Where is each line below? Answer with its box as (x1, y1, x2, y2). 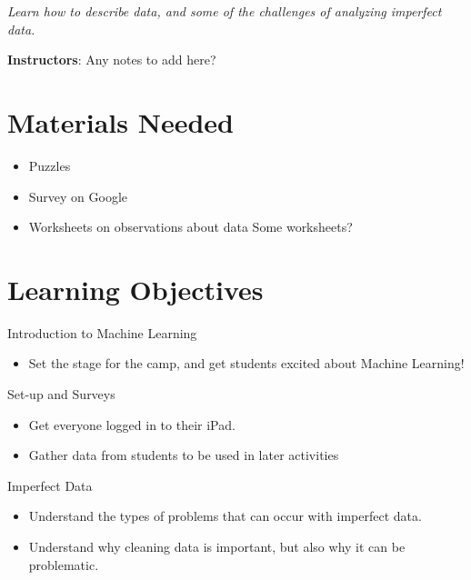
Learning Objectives (7, 270, 264, 307)
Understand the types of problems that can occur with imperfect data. (28, 506, 422, 525)
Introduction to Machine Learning (7, 323, 197, 342)
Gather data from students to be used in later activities (28, 445, 339, 465)
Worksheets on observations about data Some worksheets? (28, 217, 353, 236)
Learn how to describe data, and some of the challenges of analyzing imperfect (7, 2, 442, 20)
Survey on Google (28, 186, 128, 205)
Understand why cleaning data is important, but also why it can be (28, 536, 406, 555)
